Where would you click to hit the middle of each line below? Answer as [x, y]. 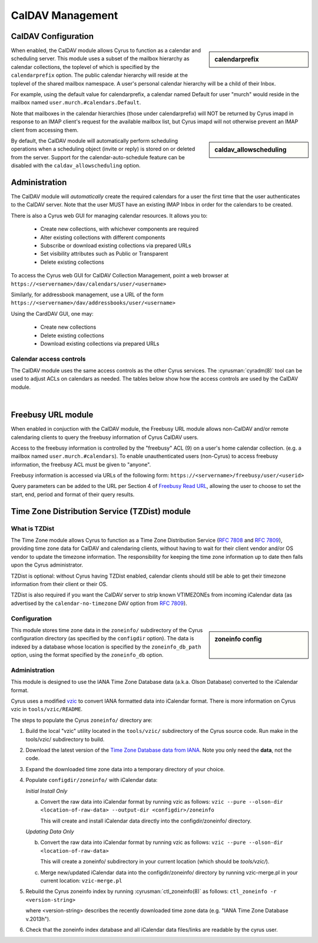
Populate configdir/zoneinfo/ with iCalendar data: [92, 780]
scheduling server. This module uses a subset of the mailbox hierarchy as [100, 58]
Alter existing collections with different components [103, 237]
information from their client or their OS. [59, 584]
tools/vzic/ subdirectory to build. [65, 739]
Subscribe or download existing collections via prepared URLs [116, 245]
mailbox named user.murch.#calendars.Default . [76, 103]
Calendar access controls [48, 359]
